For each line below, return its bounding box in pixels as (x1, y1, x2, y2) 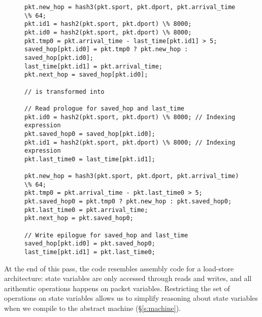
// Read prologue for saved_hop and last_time (24, 104, 184, 112)
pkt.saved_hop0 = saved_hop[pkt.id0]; (24, 130, 155, 137)
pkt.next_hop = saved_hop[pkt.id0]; (24, 71, 148, 79)
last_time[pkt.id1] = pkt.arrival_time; (24, 62, 163, 70)
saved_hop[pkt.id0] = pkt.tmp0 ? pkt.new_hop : (24, 46, 188, 53)
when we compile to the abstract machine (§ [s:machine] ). (4, 303, 181, 313)
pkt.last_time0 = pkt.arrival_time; (24, 206, 148, 214)
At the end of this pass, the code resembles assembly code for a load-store (4, 263, 234, 273)
